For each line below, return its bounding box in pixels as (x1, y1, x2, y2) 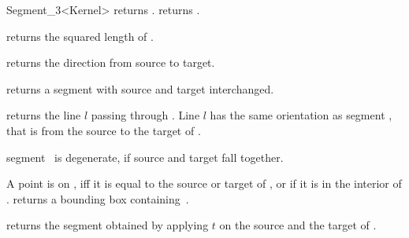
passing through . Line (91, 107, 200, 123)
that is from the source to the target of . (6, 122, 201, 138)
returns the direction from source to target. (6, 54, 215, 71)
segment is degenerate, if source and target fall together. (6, 148, 284, 165)
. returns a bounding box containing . (6, 190, 189, 207)
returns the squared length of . (6, 27, 154, 44)
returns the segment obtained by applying (6, 217, 209, 233)
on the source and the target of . (219, 217, 377, 233)
